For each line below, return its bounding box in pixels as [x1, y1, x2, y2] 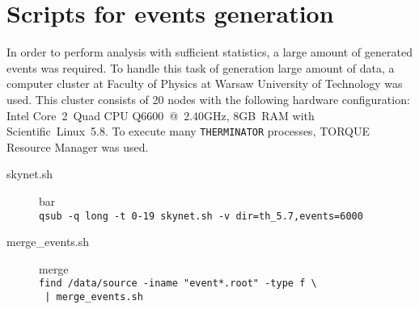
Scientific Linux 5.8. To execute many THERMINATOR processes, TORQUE [6, 123, 370, 140]
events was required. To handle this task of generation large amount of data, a [6, 59, 395, 76]
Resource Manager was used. [6, 138, 149, 155]
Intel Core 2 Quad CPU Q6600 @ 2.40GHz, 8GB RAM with [6, 106, 315, 123]
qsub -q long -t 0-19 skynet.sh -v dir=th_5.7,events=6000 [39, 210, 363, 222]
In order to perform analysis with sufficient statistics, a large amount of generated [6, 44, 413, 61]
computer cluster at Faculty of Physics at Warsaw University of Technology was [6, 75, 403, 92]
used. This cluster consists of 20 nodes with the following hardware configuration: [6, 90, 410, 107]
